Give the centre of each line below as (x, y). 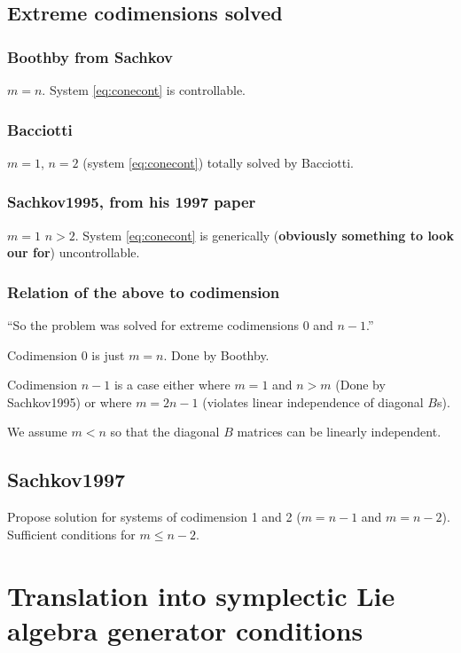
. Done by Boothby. (216, 354)
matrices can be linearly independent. (339, 432)
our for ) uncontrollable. (74, 252)
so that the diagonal (165, 432)
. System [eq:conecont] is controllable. (144, 90)
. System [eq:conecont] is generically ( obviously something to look (264, 235)
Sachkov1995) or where (70, 401)
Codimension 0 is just (66, 354)
